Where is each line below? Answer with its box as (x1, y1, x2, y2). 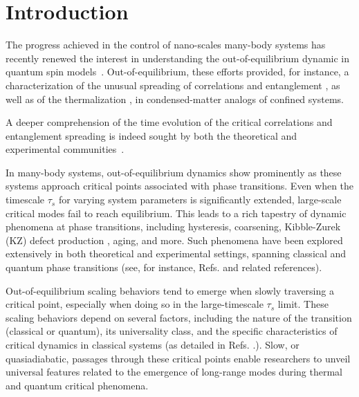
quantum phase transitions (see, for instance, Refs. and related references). (6, 260, 322, 275)
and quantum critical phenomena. (6, 378, 149, 392)
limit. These (277, 297, 329, 311)
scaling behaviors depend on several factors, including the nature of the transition (6, 310, 352, 324)
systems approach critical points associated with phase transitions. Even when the (6, 178, 354, 193)
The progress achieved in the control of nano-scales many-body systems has (6, 37, 326, 52)
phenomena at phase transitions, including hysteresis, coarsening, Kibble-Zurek (6, 219, 341, 234)
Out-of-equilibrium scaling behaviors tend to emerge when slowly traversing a (6, 283, 334, 297)
